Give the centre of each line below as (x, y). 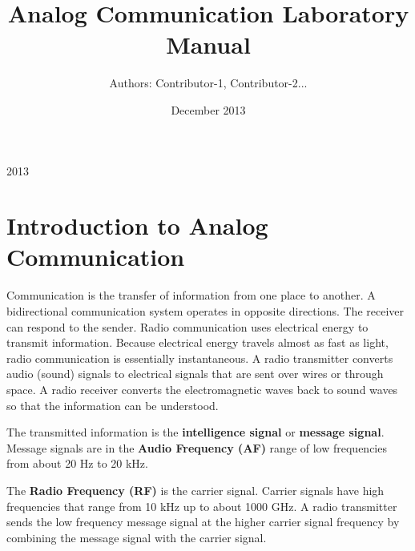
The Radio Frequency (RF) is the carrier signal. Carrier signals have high (195, 490)
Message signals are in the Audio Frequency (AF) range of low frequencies (197, 447)
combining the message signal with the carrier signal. (137, 537)
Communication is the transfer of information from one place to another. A (191, 295)
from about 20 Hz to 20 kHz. (77, 463)
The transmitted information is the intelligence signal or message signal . (195, 432)
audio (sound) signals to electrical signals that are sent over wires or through (195, 374)
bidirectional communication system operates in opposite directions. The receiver (205, 311)
